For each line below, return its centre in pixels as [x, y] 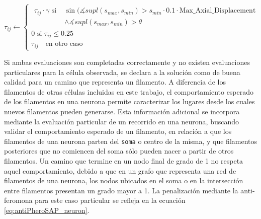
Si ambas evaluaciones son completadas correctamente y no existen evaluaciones [127, 62]
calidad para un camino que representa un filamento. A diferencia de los [115, 82]
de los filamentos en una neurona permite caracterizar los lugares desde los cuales [129, 101]
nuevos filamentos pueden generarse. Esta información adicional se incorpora [122, 111]
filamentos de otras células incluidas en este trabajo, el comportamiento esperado [129, 91]
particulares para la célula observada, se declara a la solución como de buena [122, 72]
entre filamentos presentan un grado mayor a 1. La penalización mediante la [121, 190]
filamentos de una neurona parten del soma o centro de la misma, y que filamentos [131, 141]
